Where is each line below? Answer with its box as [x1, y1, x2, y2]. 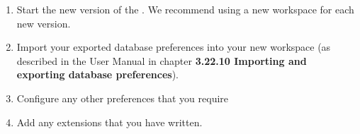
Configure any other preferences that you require [16, 90, 229, 105]
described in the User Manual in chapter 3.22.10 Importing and [16, 53, 307, 68]
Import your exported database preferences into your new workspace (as [16, 39, 331, 54]
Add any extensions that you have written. [16, 114, 203, 129]
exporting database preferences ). [16, 67, 179, 82]
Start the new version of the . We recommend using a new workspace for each [16, 2, 354, 16]
